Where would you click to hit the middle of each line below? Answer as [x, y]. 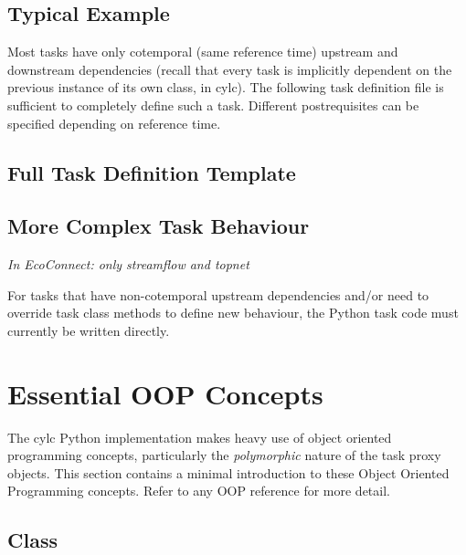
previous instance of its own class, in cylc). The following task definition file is [226, 87]
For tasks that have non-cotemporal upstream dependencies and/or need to [218, 294]
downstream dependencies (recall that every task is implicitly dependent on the [230, 69]
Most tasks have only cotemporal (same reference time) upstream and [203, 52]
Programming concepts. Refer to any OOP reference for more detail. [199, 491]
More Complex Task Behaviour [159, 226]
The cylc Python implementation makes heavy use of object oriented [200, 437]
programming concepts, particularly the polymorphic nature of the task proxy [224, 455]
